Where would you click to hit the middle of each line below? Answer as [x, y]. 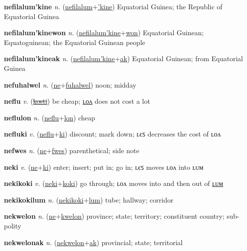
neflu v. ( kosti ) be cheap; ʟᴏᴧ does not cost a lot [77, 101]
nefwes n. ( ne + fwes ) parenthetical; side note [72, 150]
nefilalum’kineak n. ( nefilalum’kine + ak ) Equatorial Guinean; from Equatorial [123, 58]
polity [13, 225]
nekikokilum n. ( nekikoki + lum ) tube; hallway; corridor [89, 199]
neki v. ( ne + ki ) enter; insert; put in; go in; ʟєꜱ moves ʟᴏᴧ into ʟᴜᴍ [104, 167]
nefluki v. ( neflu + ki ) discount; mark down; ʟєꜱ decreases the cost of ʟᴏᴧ [112, 134]
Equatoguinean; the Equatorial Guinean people [75, 42]
